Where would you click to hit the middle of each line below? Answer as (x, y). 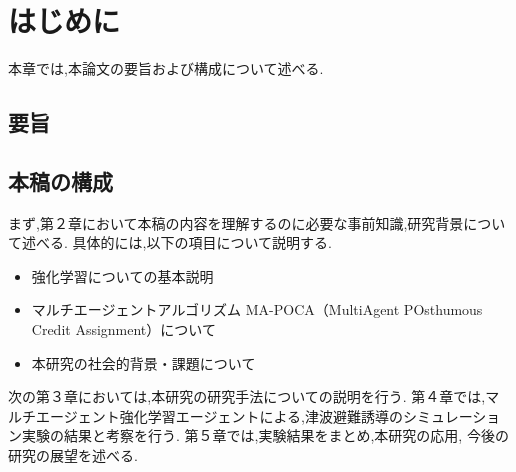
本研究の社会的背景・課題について (143, 362)
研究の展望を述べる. (73, 455)
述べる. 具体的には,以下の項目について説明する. (176, 242)
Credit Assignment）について (123, 329)
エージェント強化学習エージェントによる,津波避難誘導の (219, 415)
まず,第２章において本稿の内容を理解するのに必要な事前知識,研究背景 (236, 222)
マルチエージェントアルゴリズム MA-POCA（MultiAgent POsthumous (257, 309)
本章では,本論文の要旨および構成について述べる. (166, 68)
